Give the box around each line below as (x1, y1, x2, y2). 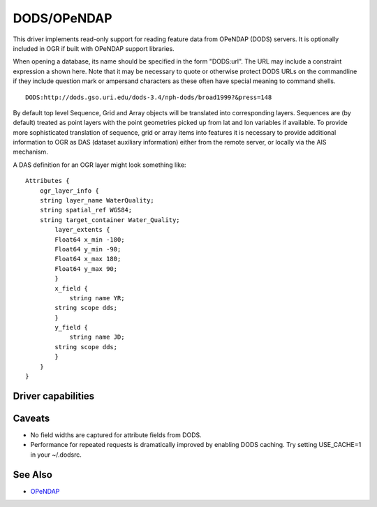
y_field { (54, 323, 89, 332)
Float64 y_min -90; (54, 245, 121, 253)
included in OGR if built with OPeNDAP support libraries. (13, 44, 175, 52)
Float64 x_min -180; (54, 235, 125, 244)
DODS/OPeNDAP (13, 10, 112, 26)
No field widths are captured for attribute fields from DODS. (30, 430, 202, 439)
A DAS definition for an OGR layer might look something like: (13, 161, 186, 169)
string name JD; (69, 333, 125, 341)
